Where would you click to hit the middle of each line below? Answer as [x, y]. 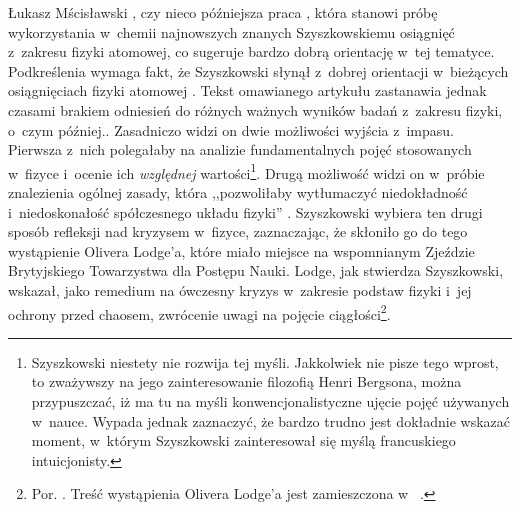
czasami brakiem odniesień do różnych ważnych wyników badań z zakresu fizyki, [255, 109]
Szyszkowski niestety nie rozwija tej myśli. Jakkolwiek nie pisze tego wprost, [265, 361]
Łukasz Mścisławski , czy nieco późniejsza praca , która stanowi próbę [223, 12]
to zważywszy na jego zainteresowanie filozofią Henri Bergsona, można [246, 381]
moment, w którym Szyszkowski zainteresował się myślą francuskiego [243, 440]
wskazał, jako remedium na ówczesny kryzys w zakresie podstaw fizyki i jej [240, 289]
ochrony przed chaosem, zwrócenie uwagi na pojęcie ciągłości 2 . [199, 312]
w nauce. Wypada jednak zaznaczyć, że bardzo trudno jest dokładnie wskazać [271, 420]
